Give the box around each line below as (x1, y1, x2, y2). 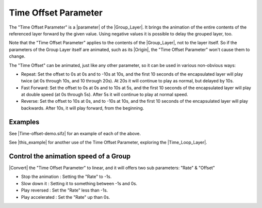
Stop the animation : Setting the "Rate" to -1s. (21, 174, 112, 179)
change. (9, 53, 26, 59)
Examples (9, 118, 40, 126)
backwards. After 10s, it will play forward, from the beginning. (21, 105, 144, 111)
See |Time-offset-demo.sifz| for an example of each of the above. (9, 130, 141, 136)
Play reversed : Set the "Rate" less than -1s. (21, 187, 108, 193)
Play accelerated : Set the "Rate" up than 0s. (21, 194, 110, 200)
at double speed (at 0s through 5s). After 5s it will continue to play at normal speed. (21, 92, 188, 97)
